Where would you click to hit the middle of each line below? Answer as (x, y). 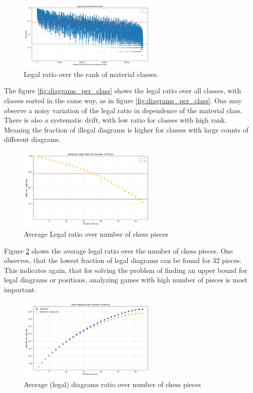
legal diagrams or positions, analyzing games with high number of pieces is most (126, 280)
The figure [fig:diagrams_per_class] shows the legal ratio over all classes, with (123, 91)
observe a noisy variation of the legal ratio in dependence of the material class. (123, 110)
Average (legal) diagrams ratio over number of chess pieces (112, 384)
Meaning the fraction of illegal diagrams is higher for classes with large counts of (126, 129)
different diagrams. (32, 139)
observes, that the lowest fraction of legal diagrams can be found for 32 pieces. (123, 260)
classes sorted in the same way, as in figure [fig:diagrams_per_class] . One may (123, 100)
